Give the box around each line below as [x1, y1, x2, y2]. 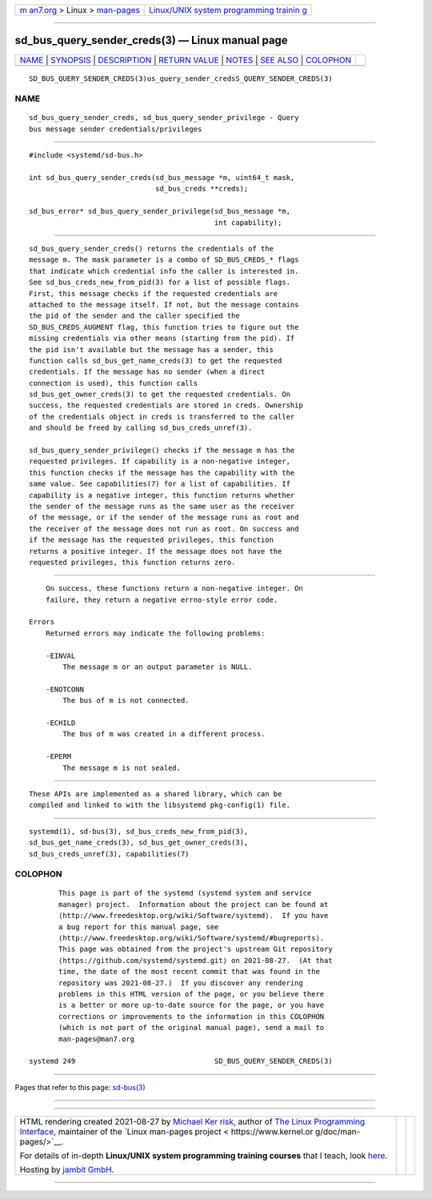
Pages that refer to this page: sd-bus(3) [14, 1082, 146, 1092]
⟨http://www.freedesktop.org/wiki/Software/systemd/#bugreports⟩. [58, 933, 325, 943]
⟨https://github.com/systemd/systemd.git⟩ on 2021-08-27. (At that [58, 956, 333, 964]
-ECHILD [45, 719, 76, 728]
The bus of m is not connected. [62, 696, 190, 705]
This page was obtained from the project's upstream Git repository [58, 944, 333, 954]
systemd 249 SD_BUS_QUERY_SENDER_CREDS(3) [29, 1057, 333, 1066]
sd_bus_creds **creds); [154, 184, 249, 194]
